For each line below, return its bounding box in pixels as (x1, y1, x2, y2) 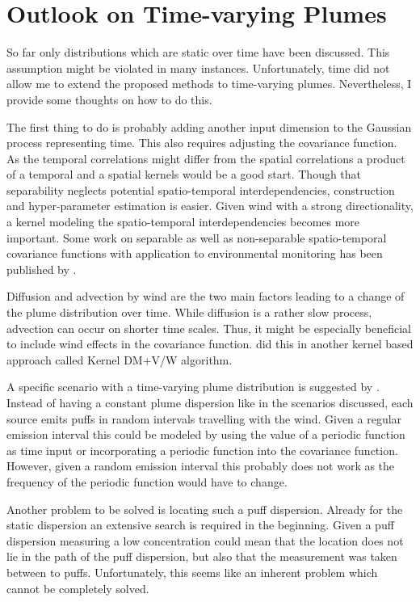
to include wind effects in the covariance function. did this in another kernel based (6, 335, 414, 352)
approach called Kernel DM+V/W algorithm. (6, 351, 233, 368)
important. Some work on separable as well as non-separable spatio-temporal (6, 229, 387, 246)
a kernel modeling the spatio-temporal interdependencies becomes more (6, 213, 360, 230)
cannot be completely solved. (6, 579, 149, 596)
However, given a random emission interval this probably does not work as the (6, 457, 395, 474)
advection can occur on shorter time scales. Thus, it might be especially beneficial (6, 319, 411, 336)
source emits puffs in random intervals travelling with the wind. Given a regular (6, 410, 402, 427)
